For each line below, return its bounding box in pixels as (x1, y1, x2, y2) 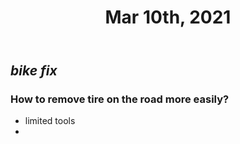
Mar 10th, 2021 (104, 6, 232, 29)
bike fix (10, 62, 58, 80)
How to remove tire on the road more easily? (10, 92, 230, 106)
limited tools (24, 115, 76, 127)
